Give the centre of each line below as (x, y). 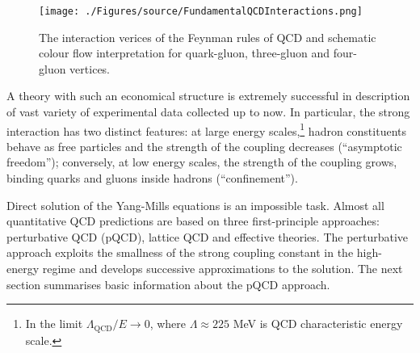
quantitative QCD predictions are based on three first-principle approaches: (193, 221)
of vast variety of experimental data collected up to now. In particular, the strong (208, 112)
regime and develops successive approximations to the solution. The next (223, 269)
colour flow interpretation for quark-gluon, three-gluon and (185, 53)
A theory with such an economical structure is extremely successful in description (208, 96)
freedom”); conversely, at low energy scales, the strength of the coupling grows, (202, 162)
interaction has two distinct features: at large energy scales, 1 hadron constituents (207, 129)
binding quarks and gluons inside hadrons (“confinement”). (152, 178)
